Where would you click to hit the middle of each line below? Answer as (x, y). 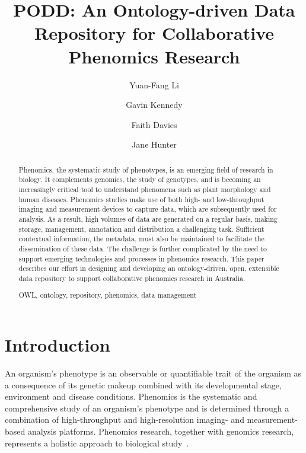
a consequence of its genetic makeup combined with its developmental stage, (143, 385)
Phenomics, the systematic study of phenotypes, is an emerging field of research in (146, 169)
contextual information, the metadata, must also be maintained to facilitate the (141, 239)
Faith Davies (154, 124)
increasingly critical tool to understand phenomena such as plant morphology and (145, 189)
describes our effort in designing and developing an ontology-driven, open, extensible (149, 268)
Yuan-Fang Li (154, 84)
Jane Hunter (154, 144)
